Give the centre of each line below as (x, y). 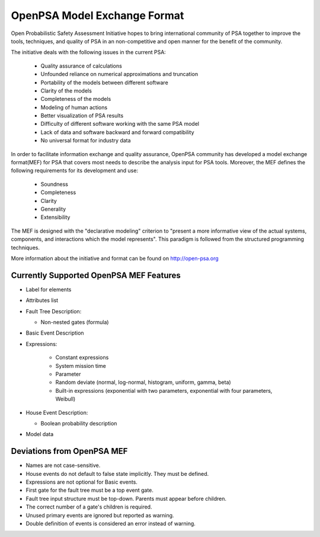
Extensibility (55, 217)
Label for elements (49, 289)
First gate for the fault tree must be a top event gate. (90, 490)
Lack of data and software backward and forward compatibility (118, 132)
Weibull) (65, 399)
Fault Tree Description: (54, 311)
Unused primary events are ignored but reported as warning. (100, 515)
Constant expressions (82, 358)
